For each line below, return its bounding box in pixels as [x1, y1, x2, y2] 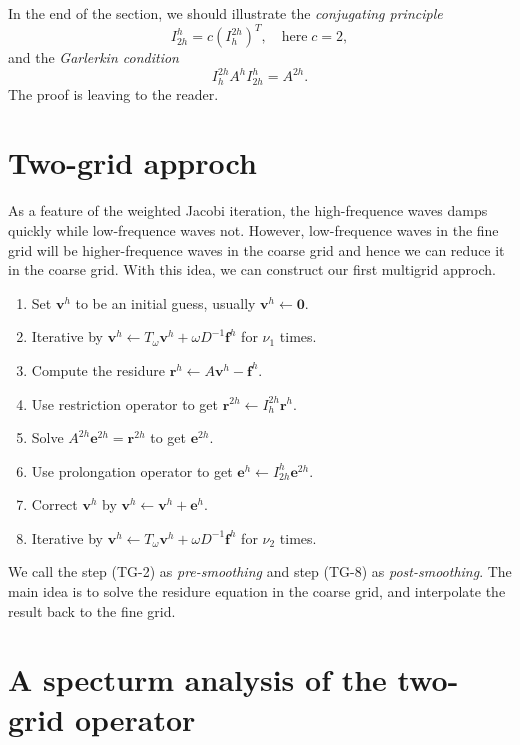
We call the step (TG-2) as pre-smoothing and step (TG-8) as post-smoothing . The [8, 561, 512, 582]
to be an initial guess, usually [75, 292, 256, 313]
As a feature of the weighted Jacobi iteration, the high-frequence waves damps [8, 200, 488, 221]
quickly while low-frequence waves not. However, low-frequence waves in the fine [8, 219, 499, 240]
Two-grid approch [8, 142, 257, 183]
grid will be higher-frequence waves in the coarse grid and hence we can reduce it [8, 239, 505, 260]
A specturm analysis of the [8, 659, 387, 700]
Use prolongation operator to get [31, 460, 233, 481]
